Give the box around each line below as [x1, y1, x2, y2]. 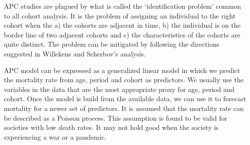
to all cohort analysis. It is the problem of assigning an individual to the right [4, 10, 236, 20]
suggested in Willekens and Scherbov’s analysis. [4, 48, 146, 58]
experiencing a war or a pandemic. [4, 131, 107, 142]
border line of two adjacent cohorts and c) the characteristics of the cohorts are [4, 29, 240, 39]
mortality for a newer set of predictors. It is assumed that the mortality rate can [4, 103, 244, 113]
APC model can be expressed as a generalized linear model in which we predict [4, 65, 240, 75]
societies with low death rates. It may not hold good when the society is [4, 122, 219, 132]
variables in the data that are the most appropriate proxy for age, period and [4, 84, 234, 94]
